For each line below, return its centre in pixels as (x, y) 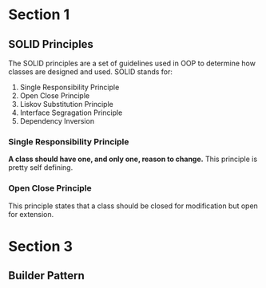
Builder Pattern (47, 276)
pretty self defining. (41, 168)
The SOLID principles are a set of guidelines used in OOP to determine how (132, 63)
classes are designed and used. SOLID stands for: (91, 72)
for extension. (31, 214)
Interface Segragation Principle (71, 112)
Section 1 (39, 15)
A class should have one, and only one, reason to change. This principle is (133, 159)
